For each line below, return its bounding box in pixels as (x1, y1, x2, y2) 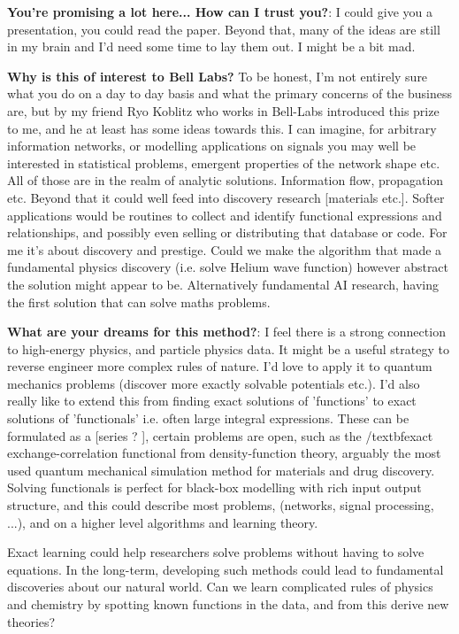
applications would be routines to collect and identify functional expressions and (7, 205, 442, 224)
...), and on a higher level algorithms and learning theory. (7, 513, 318, 531)
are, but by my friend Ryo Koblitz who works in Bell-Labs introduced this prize (7, 101, 440, 120)
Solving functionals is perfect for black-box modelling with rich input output (7, 478, 422, 497)
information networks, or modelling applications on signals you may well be (7, 136, 417, 155)
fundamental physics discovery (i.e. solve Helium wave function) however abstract (7, 258, 449, 276)
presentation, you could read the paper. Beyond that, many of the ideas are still (7, 19, 440, 38)
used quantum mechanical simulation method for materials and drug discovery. (7, 460, 435, 479)
